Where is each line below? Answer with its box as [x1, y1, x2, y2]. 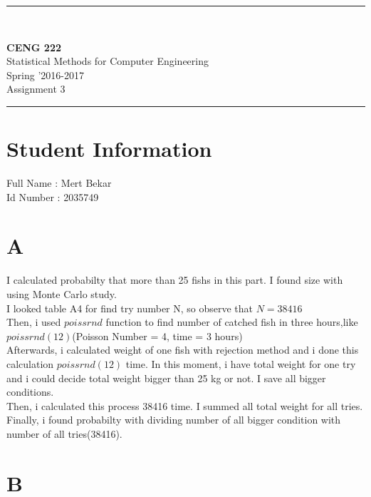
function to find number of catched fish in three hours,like [105, 314, 358, 329]
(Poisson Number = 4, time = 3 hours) [72, 328, 243, 343]
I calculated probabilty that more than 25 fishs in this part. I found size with [6, 272, 343, 287]
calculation [6, 356, 54, 371]
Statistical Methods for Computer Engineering [6, 53, 209, 68]
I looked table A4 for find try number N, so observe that [6, 300, 254, 315]
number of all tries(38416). [6, 426, 122, 441]
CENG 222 [6, 39, 61, 54]
